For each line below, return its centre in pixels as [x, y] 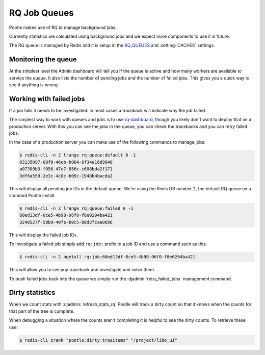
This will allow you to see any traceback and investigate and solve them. [82, 270]
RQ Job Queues [41, 13]
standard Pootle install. [32, 196]
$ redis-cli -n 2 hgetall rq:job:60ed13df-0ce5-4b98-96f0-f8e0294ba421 [107, 257]
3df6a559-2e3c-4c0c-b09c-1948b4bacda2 [66, 176]
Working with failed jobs [47, 99]
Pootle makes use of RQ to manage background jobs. [63, 27]
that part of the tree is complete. [42, 311]
